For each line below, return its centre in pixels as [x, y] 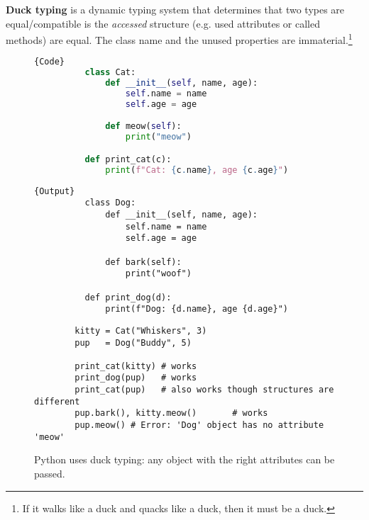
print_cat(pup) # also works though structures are [204, 390]
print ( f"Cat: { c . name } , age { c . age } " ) [197, 170]
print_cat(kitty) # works [136, 366]
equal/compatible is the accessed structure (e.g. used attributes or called [163, 23]
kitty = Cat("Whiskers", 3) [141, 330]
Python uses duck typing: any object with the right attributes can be [184, 459]
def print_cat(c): [128, 159]
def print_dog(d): [128, 297]
